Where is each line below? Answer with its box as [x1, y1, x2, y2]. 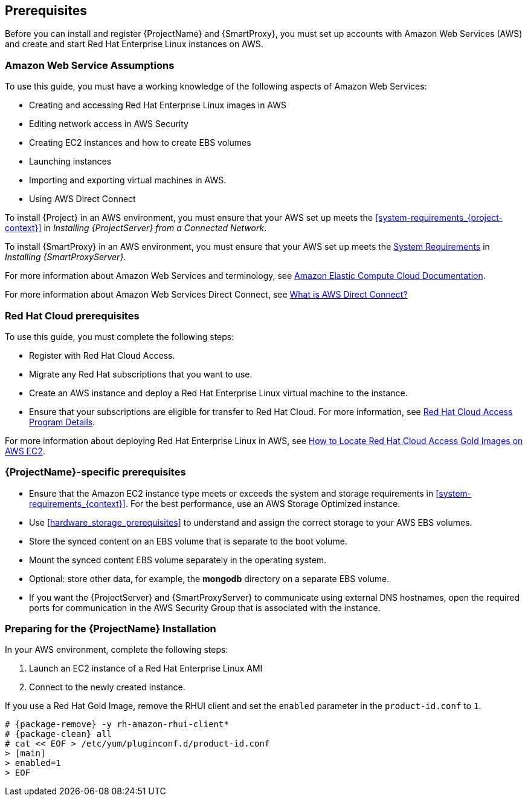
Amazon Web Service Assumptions [5, 59, 175, 71]
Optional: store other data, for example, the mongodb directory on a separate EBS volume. [29, 573, 390, 584]
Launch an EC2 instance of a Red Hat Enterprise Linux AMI [29, 663, 263, 674]
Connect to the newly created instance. [29, 682, 185, 693]
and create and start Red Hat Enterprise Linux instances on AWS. [5, 39, 263, 50]
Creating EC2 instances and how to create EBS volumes [29, 137, 251, 148]
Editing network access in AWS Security [29, 119, 188, 129]
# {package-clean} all [5, 729, 112, 739]
